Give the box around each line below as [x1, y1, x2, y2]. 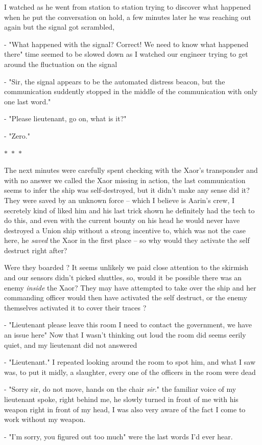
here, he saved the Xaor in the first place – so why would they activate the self [4, 235, 250, 246]
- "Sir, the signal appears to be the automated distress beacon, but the [4, 76, 225, 86]
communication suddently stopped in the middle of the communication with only [4, 86, 258, 97]
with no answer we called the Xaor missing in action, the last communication [4, 174, 246, 185]
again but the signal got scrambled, [4, 21, 115, 32]
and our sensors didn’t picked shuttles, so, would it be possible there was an [4, 272, 242, 283]
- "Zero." [4, 130, 30, 141]
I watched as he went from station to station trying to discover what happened [4, 2, 251, 12]
